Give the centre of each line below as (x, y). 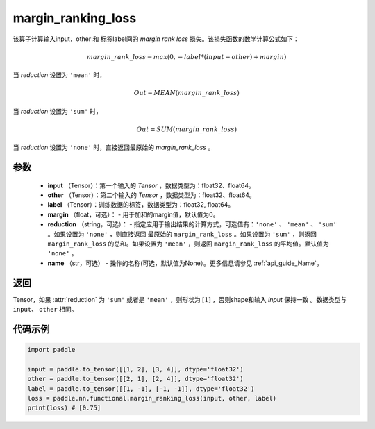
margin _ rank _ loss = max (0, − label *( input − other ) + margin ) (187, 57)
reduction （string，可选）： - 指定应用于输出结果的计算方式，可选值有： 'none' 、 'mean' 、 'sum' (192, 224)
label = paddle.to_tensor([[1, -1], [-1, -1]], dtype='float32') (141, 388)
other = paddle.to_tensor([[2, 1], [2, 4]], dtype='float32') (135, 379)
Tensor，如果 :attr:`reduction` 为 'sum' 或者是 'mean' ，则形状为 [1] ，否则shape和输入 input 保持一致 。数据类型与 (180, 299)
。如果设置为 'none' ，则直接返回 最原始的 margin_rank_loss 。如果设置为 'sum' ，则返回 (182, 234)
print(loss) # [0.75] (64, 408)
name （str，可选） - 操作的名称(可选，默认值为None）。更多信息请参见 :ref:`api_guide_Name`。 (185, 263)
